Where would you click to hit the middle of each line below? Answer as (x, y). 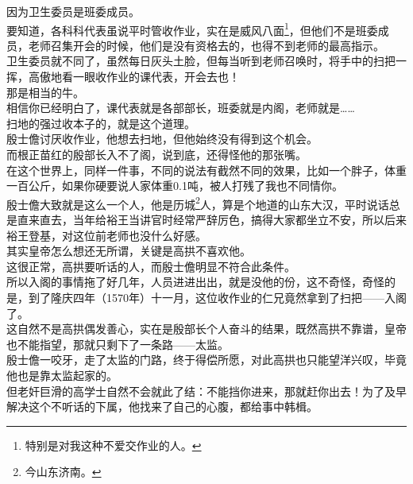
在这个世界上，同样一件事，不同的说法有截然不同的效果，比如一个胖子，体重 (206, 170)
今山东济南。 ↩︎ (63, 472)
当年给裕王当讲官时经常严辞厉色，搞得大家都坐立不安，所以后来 (239, 220)
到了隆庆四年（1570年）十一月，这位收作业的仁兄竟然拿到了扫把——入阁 (217, 297)
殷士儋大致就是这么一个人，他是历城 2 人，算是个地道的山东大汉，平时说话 (198, 203)
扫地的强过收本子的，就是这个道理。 (101, 123)
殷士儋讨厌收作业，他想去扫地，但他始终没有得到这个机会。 (162, 139)
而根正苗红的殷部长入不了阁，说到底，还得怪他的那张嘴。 (156, 154)
